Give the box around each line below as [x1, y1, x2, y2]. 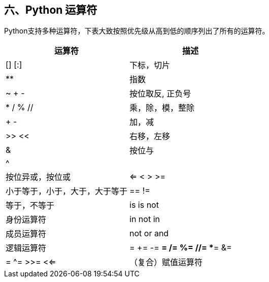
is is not [129, 200, 159, 210]
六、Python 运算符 [4, 4, 97, 16]
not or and [129, 228, 169, 239]
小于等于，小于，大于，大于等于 [6, 186, 128, 197]
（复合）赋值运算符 [129, 257, 203, 268]
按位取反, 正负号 [129, 88, 191, 99]
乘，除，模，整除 [129, 103, 195, 113]
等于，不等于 [6, 200, 55, 211]
